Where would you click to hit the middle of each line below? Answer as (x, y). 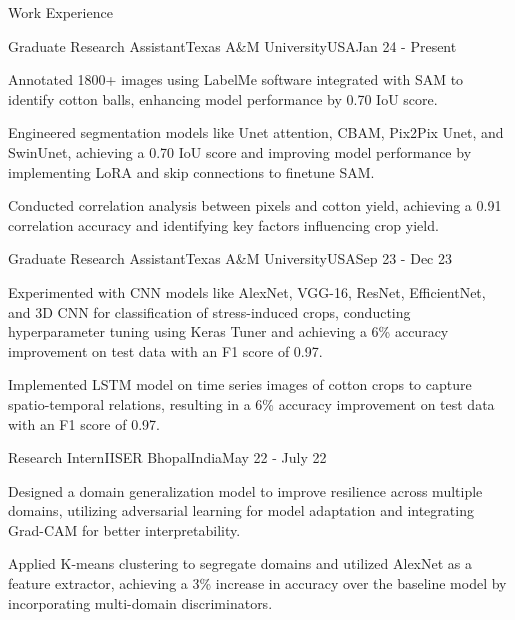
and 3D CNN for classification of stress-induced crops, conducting (209, 311)
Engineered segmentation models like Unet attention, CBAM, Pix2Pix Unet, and (256, 132)
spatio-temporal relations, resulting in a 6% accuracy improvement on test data (251, 403)
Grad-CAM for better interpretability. (124, 529)
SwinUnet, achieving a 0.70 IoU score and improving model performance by (240, 151)
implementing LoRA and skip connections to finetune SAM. (191, 171)
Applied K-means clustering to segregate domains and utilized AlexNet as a (240, 563)
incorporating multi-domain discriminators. (140, 602)
